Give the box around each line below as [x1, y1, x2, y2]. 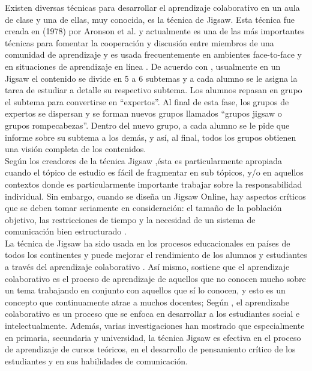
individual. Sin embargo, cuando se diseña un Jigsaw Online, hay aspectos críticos [5, 189, 306, 202]
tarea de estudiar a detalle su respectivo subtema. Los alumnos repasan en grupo [5, 84, 302, 96]
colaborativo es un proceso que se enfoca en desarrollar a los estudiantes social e [5, 307, 300, 320]
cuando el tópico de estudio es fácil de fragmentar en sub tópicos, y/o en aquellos [5, 166, 304, 179]
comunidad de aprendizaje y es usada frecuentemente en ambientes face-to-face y [5, 48, 302, 61]
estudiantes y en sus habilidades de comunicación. [5, 354, 188, 367]
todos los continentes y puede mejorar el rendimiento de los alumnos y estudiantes [5, 248, 307, 261]
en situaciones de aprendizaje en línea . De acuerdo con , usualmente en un [5, 60, 281, 72]
